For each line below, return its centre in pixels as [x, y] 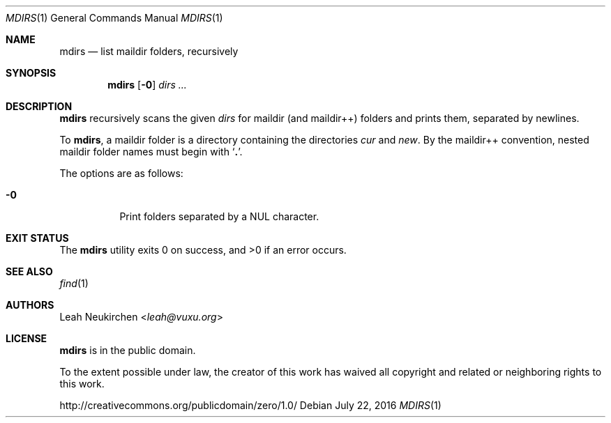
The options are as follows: [121, 173]
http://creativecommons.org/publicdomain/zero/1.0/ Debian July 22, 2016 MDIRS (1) [250, 405]
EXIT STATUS [37, 238]
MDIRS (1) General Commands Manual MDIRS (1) [114, 18]
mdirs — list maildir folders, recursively [149, 51]
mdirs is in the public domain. [128, 350]
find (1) [74, 283]
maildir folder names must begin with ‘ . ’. [151, 152]
